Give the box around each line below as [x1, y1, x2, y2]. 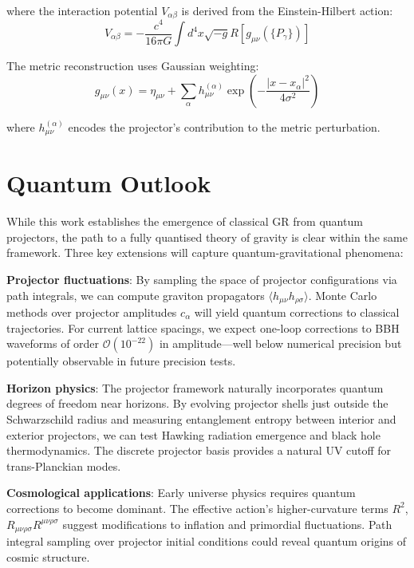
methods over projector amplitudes [6, 304, 177, 320]
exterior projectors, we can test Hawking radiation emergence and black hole [6, 426, 380, 443]
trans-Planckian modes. [6, 457, 121, 474]
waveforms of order [6, 335, 100, 352]
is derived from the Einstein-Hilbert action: [181, 2, 393, 18]
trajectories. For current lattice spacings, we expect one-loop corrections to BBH [6, 319, 400, 336]
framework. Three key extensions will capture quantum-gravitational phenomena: [6, 244, 404, 261]
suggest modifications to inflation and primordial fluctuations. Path [62, 515, 392, 532]
